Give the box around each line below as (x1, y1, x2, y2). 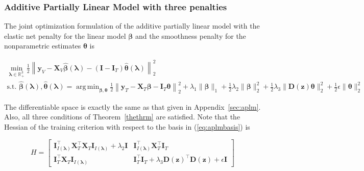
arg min (76, 83, 100, 91)
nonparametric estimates (4, 40, 81, 51)
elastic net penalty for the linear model (4, 30, 126, 41)
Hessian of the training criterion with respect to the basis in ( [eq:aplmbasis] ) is (4, 121, 250, 132)
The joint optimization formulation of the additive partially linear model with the (4, 20, 260, 31)
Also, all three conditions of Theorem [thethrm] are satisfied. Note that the (4, 111, 240, 122)
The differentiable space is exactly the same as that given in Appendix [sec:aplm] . (4, 101, 261, 112)
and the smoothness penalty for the (135, 30, 246, 41)
